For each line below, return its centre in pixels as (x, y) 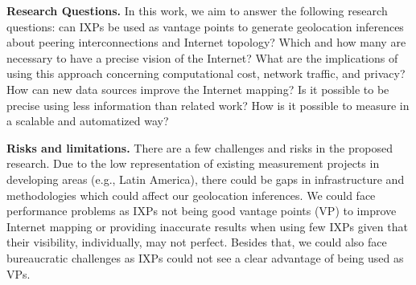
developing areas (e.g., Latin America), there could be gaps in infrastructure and (206, 179)
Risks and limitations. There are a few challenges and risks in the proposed (200, 147)
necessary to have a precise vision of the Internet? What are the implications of (202, 57)
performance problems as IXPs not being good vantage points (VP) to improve (202, 211)
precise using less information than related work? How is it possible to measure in (208, 105)
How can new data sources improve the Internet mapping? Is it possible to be (198, 89)
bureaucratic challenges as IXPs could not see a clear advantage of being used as (205, 257)
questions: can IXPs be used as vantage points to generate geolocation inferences (205, 26)
